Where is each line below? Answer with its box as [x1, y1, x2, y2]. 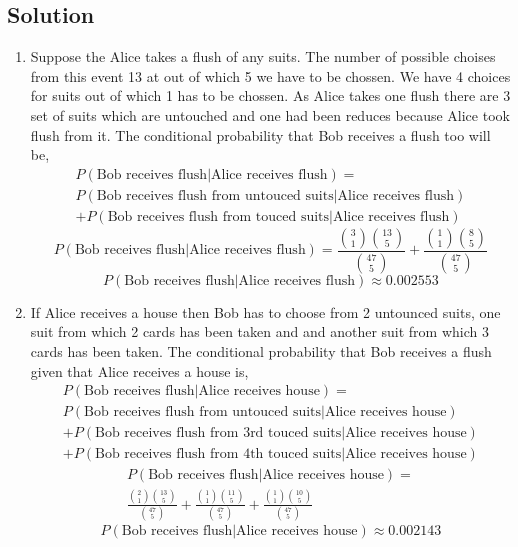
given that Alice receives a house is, [30, 360, 249, 381]
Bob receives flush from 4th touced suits [95, 447, 342, 462]
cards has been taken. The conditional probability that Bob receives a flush [30, 340, 492, 361]
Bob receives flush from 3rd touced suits [95, 426, 342, 441]
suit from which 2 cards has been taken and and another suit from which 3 [30, 321, 489, 342]
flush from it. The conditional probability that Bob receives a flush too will [30, 124, 491, 145]
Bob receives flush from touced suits [107, 209, 330, 224]
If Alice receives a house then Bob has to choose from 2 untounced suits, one [30, 301, 501, 322]
